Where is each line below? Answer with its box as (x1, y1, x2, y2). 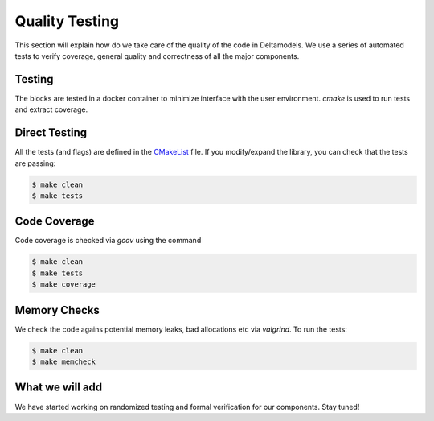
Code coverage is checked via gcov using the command (14, 236, 202, 246)
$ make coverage (31, 280, 96, 289)
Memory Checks (14, 303, 100, 317)
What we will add (14, 381, 103, 394)
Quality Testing (14, 12, 120, 30)
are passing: (14, 158, 56, 168)
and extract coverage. (14, 105, 88, 114)
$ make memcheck (31, 357, 96, 366)
